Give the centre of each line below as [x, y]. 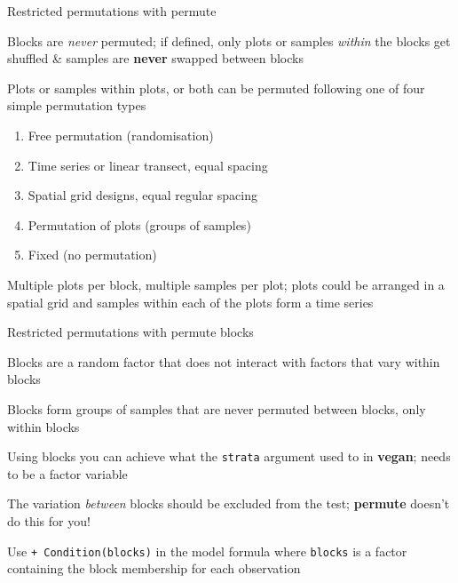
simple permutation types [77, 105]
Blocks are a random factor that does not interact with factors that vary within [224, 361]
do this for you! [49, 520]
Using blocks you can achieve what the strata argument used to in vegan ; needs [229, 456]
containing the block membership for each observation [154, 568]
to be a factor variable [67, 473]
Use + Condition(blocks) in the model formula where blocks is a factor [207, 551]
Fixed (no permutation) [92, 255]
